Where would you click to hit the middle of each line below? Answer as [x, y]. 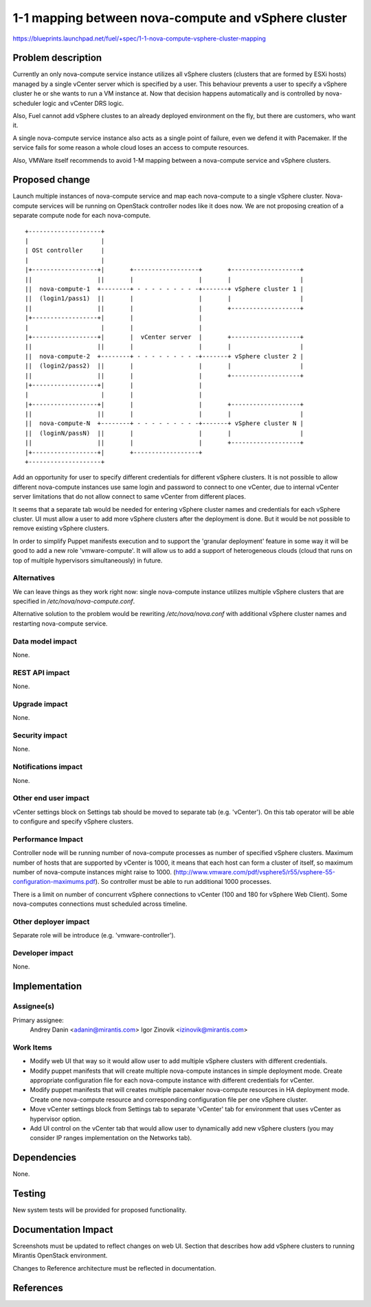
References [38, 1288]
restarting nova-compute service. [60, 623]
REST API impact [41, 672]
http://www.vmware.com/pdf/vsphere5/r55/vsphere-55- [256, 872]
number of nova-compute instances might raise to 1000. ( [94, 872]
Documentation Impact [63, 1229]
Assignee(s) [34, 1006]
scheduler [27, 103]
